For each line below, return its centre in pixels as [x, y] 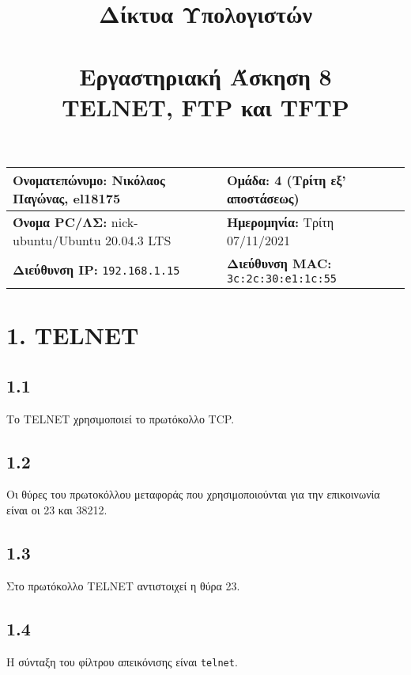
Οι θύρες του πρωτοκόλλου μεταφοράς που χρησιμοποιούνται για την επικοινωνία [193, 494]
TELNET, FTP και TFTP [205, 106]
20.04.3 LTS [138, 240]
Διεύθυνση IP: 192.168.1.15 [96, 269]
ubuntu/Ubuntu [57, 240]
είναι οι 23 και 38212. [57, 509]
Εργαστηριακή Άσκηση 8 [205, 76]
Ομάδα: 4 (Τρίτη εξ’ [286, 180]
